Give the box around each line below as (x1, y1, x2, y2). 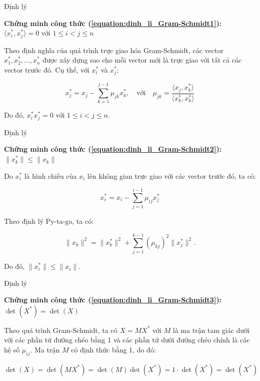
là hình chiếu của (24, 170, 77, 181)
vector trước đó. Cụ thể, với (4, 64, 89, 75)
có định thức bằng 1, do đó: (71, 344, 156, 355)
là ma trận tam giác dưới (172, 324, 250, 335)
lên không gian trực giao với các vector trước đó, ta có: (87, 170, 256, 181)
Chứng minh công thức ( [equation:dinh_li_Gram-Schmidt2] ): (4, 144, 222, 154)
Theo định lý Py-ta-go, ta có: (4, 216, 94, 226)
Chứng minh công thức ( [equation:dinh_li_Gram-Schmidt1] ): (4, 18, 222, 28)
